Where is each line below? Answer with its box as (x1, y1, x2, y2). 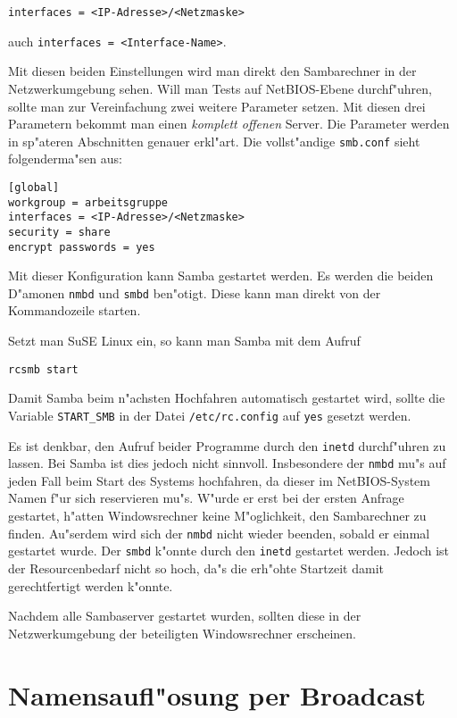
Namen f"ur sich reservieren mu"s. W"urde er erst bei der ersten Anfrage (8, 488, 404, 507)
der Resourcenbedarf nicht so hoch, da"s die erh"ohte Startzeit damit (8, 558, 384, 577)
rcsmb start (8, 363, 79, 376)
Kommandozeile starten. (8, 301, 141, 320)
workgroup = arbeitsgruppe (8, 196, 168, 209)
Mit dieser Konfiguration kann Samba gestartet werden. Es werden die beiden (8, 266, 434, 285)
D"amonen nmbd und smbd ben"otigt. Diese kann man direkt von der (8, 283, 381, 302)
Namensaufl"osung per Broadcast (8, 676, 426, 713)
